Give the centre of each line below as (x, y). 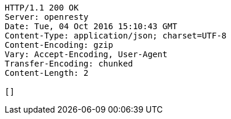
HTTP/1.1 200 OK (42, 8)
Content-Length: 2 (47, 73)
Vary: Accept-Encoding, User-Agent (86, 54)
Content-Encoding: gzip (59, 45)
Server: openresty (47, 17)
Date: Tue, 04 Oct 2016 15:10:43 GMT (91, 26)
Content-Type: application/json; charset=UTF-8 (116, 36)
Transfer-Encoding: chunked (69, 64)
